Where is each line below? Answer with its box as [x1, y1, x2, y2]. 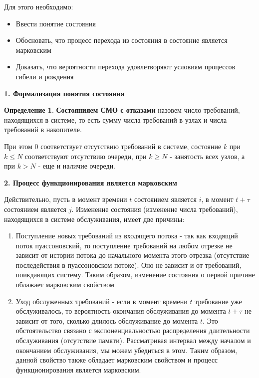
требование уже [195, 296, 242, 306]
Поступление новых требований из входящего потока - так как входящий [15, 230, 238, 241]
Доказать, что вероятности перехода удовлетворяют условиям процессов [15, 61, 236, 72]
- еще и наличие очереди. [38, 161, 116, 171]
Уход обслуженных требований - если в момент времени [15, 296, 188, 306]
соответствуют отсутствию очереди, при [24, 151, 147, 161]
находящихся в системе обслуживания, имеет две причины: [4, 213, 185, 224]
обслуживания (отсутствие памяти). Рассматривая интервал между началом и [15, 335, 251, 346]
